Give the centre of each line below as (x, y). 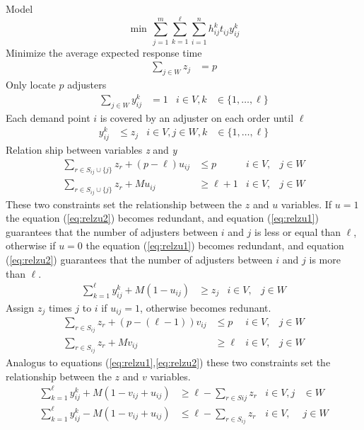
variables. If (306, 204)
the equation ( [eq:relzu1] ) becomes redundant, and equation (215, 245)
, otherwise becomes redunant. (206, 307)
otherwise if (31, 245)
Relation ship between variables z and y (92, 150)
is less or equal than (298, 231)
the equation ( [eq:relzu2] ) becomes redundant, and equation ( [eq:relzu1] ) (162, 218)
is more (325, 260)
